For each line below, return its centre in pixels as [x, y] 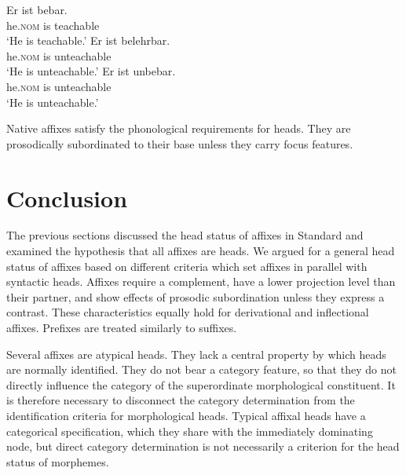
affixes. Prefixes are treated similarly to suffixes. [122, 328]
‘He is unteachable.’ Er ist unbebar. [91, 71]
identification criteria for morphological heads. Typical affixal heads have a [186, 415]
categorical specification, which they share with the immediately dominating [190, 431]
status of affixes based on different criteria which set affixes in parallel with [187, 266]
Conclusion [67, 197]
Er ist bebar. [37, 9]
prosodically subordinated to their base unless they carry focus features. [180, 143]
